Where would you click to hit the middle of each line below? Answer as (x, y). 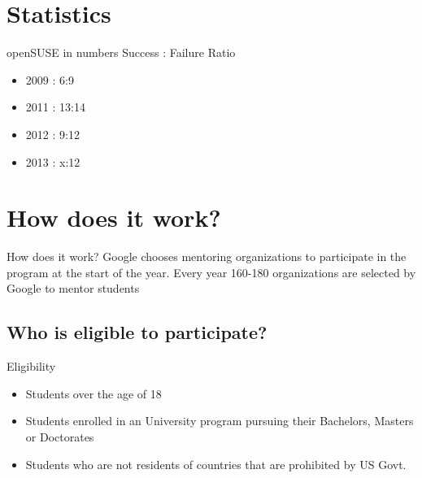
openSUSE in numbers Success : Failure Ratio (121, 52)
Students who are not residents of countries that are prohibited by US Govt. (216, 464)
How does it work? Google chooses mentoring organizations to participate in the (207, 256)
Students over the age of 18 (94, 393)
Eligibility (31, 366)
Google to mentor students (73, 288)
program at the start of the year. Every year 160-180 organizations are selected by (211, 272)
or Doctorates (60, 436)
